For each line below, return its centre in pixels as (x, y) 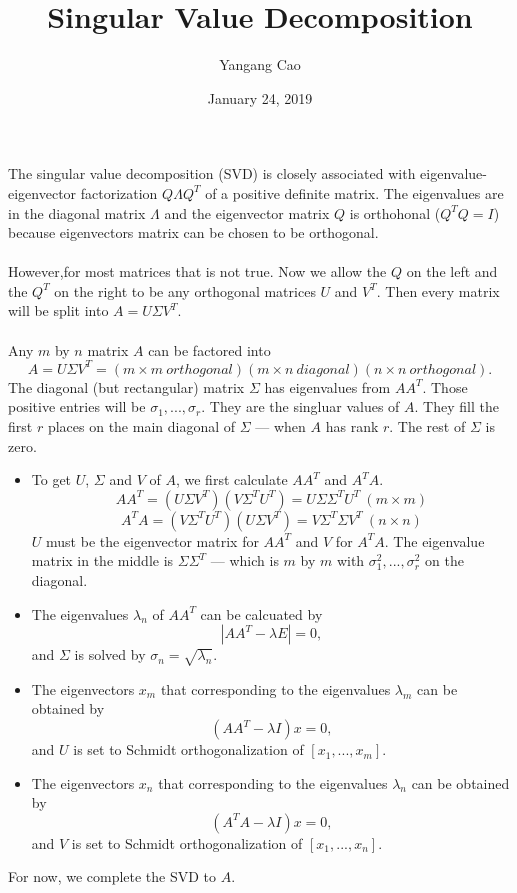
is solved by (110, 654)
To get (51, 479)
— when (280, 425)
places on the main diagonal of (141, 425)
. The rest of (427, 425)
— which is (244, 560)
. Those (445, 386)
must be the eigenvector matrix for (152, 540)
